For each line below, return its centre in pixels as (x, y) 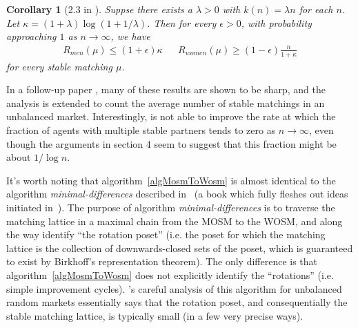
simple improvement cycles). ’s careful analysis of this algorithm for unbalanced (174, 288)
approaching (31, 36)
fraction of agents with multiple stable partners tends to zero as (141, 130)
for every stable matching (59, 66)
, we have (130, 36)
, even (321, 130)
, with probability (276, 22)
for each (316, 9)
